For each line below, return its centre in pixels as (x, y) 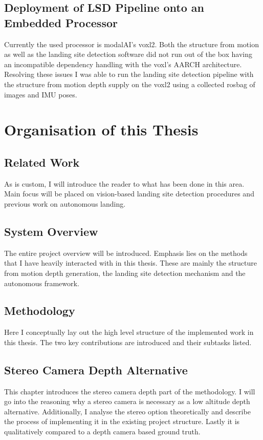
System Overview (51, 231)
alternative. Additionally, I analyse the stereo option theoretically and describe (127, 411)
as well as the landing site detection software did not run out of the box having (128, 54)
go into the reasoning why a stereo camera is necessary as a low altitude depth (127, 401)
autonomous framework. (42, 283)
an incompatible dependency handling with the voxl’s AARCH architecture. (123, 64)
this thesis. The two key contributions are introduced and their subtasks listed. (128, 342)
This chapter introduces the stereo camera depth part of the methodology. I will (130, 391)
